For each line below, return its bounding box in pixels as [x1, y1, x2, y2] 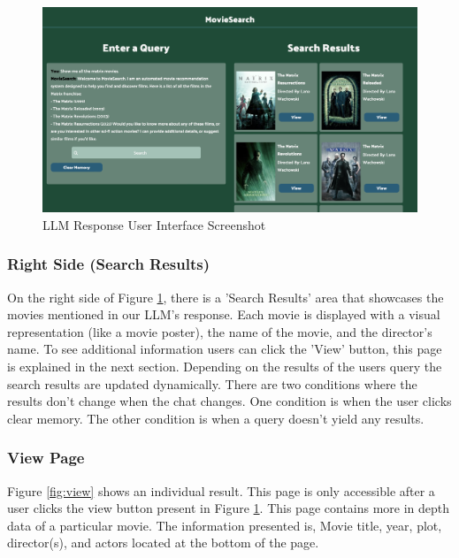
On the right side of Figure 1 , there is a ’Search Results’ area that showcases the [7, 287, 444, 306]
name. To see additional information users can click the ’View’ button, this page [7, 340, 442, 358]
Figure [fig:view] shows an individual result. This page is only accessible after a [7, 481, 435, 500]
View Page [7, 447, 85, 469]
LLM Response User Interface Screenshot [42, 215, 266, 233]
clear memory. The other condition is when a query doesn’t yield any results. [7, 409, 425, 427]
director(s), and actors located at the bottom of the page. [7, 533, 319, 552]
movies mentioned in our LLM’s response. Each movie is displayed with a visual [7, 305, 440, 324]
